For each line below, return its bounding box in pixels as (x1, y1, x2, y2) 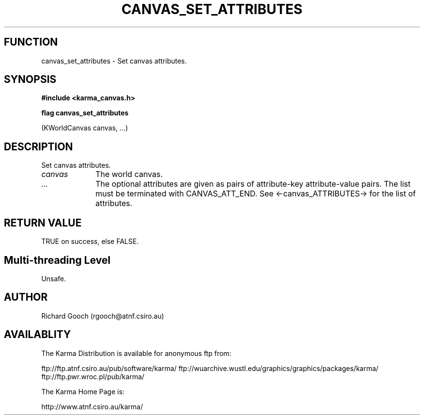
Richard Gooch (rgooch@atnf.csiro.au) (41, 311, 164, 320)
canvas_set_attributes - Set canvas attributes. (41, 56, 187, 65)
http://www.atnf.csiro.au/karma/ (41, 402, 143, 411)
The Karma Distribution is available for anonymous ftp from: (41, 349, 231, 357)
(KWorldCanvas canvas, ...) (41, 124, 128, 132)
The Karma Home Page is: (41, 387, 125, 396)
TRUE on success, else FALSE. (41, 237, 139, 246)
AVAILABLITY (4, 328, 71, 341)
